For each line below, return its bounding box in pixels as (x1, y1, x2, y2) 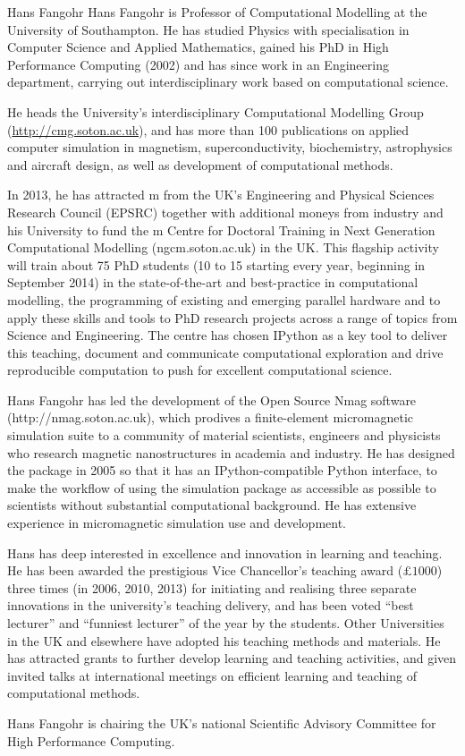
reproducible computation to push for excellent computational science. (7, 361, 393, 379)
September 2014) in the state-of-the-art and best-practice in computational (7, 273, 418, 292)
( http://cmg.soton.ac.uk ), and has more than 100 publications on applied (7, 120, 410, 139)
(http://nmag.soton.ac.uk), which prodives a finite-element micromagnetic (7, 408, 414, 427)
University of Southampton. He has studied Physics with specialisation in (7, 20, 410, 38)
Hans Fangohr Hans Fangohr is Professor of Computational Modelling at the (7, 3, 427, 21)
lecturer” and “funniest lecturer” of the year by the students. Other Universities (7, 614, 444, 632)
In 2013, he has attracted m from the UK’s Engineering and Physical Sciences (7, 185, 435, 204)
